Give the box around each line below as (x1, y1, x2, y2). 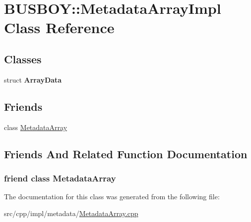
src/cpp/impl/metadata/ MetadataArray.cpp (4, 208, 138, 218)
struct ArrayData (4, 74, 62, 85)
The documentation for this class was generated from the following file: (4, 191, 220, 202)
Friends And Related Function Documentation (4, 146, 248, 161)
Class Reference (4, 17, 115, 38)
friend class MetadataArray (4, 172, 116, 184)
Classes (4, 51, 42, 66)
